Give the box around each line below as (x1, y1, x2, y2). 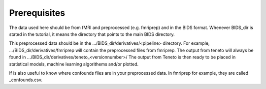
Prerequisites (9, 7, 66, 18)
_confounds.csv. (9, 77, 43, 83)
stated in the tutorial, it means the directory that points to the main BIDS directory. (9, 31, 175, 37)
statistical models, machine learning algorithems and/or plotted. (9, 61, 139, 67)
